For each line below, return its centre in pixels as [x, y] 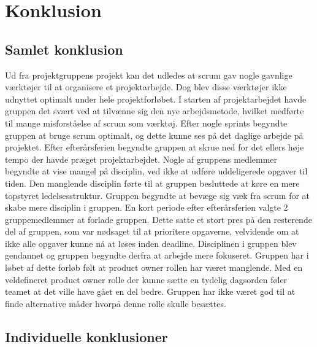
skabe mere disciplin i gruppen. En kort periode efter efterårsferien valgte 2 [147, 207]
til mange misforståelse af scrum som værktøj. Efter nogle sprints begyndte [146, 123]
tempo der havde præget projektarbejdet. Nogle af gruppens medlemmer [141, 159]
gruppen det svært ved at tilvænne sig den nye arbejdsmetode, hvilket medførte [155, 111]
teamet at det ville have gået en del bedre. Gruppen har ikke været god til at [150, 291]
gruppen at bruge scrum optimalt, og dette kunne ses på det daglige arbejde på [154, 135]
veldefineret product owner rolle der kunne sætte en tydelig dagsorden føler [146, 279]
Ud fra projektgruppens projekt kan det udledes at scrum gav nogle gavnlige [149, 75]
